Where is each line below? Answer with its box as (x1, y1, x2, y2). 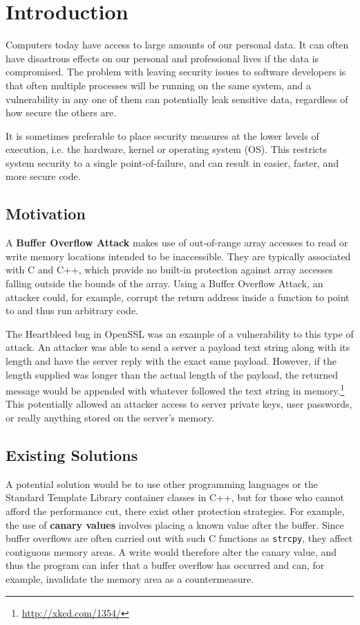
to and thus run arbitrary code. (6, 303, 138, 318)
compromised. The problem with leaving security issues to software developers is (6, 64, 346, 79)
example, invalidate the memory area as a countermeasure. (6, 572, 254, 586)
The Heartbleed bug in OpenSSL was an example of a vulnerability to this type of (6, 326, 354, 341)
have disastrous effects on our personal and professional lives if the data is (6, 51, 319, 65)
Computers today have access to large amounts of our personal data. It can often (6, 37, 349, 52)
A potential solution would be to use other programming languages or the (6, 476, 318, 491)
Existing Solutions (6, 444, 138, 466)
